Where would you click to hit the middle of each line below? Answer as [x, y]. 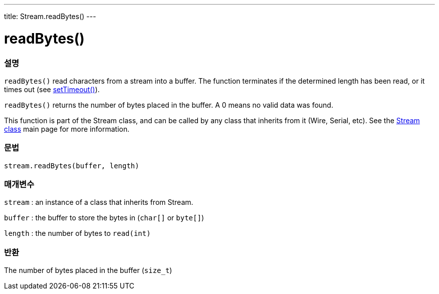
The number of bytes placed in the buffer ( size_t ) [88, 270]
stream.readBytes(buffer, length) [72, 166]
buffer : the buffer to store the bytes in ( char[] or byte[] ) [104, 218]
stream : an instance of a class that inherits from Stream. [99, 202]
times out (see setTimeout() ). [52, 89]
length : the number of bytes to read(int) [77, 233]
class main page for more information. [67, 129]
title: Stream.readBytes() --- [50, 16]
